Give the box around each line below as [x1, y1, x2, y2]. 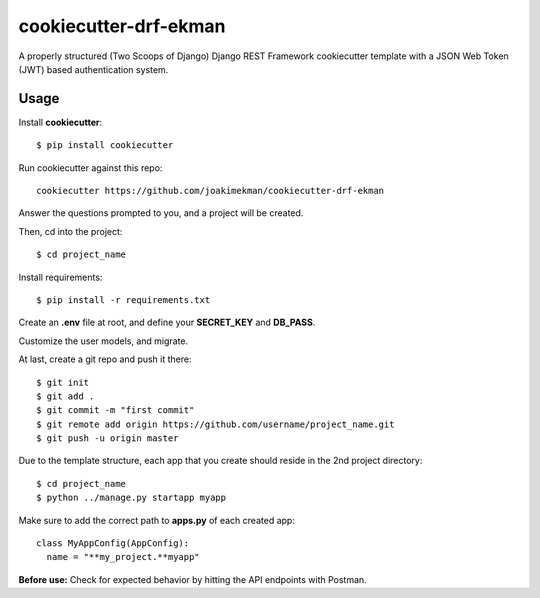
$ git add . [36, 390, 95, 402]
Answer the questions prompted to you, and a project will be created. [18, 207, 304, 219]
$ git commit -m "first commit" [36, 405, 195, 416]
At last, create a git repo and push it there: [18, 353, 192, 365]
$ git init [36, 376, 90, 388]
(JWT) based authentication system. [18, 63, 169, 75]
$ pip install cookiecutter [36, 140, 174, 151]
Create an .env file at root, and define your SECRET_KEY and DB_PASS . [18, 316, 316, 329]
